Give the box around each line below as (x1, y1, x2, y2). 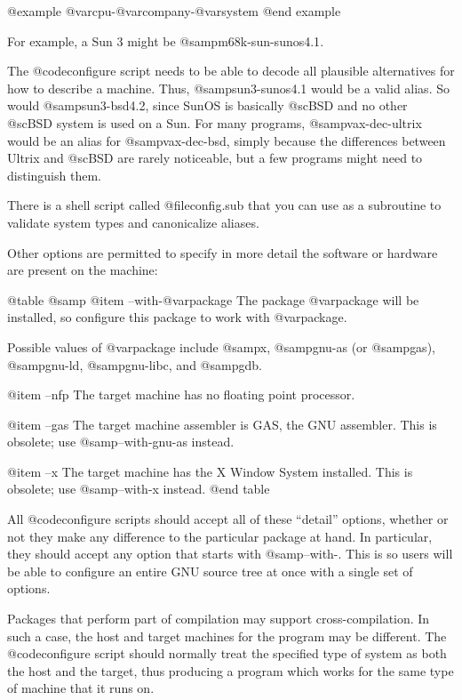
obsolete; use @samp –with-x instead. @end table (7, 479, 270, 498)
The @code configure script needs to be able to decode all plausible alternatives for (7, 61, 455, 80)
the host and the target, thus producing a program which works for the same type (7, 661, 454, 680)
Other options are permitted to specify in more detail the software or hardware (7, 243, 438, 261)
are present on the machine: (7, 261, 158, 279)
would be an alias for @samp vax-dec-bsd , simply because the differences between (7, 131, 446, 149)
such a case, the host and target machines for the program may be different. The (7, 626, 447, 645)
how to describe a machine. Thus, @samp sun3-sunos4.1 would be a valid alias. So (7, 78, 450, 97)
